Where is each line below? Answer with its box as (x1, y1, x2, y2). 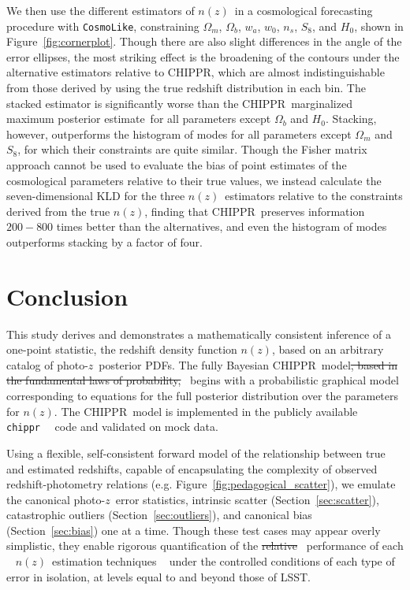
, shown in (354, 17, 404, 34)
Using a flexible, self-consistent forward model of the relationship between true (6, 444, 386, 461)
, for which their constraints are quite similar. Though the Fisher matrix (17, 141, 367, 158)
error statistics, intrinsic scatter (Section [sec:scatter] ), (115, 491, 379, 507)
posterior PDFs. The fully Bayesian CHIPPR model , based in (99, 356, 397, 373)
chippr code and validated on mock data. (6, 418, 218, 435)
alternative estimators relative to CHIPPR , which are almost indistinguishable (6, 64, 385, 80)
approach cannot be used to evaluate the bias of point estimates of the (6, 157, 347, 173)
